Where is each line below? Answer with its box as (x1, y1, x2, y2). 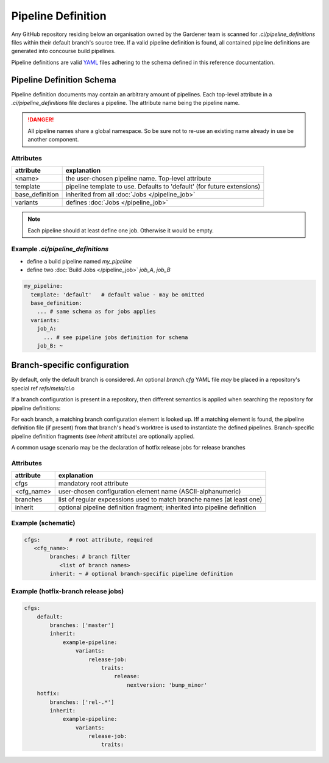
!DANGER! (27, 116, 54, 123)
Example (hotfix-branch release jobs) (11, 587, 124, 596)
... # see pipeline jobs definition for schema (43, 334, 188, 341)
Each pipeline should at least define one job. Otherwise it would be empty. (27, 226, 214, 234)
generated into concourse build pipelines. (11, 48, 116, 55)
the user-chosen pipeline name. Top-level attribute (65, 174, 211, 183)
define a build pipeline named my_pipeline (26, 257, 132, 265)
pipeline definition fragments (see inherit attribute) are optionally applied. (11, 432, 195, 440)
